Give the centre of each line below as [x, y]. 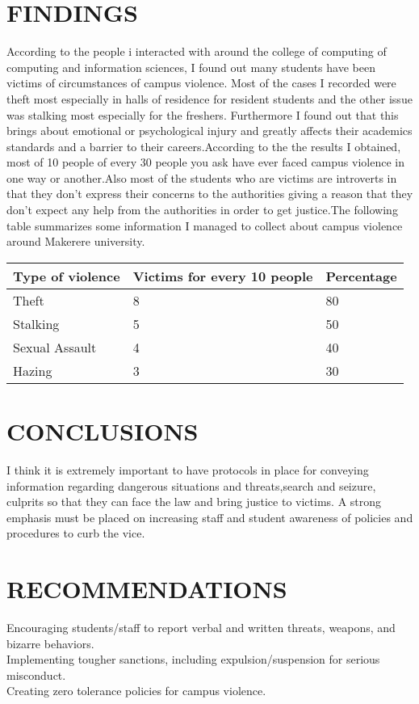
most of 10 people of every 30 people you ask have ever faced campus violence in [205, 162]
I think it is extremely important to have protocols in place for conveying [188, 469]
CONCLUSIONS [103, 431]
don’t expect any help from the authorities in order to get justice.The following [202, 210]
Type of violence [67, 276]
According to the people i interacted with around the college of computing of [197, 51]
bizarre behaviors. [50, 643]
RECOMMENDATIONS [147, 589]
